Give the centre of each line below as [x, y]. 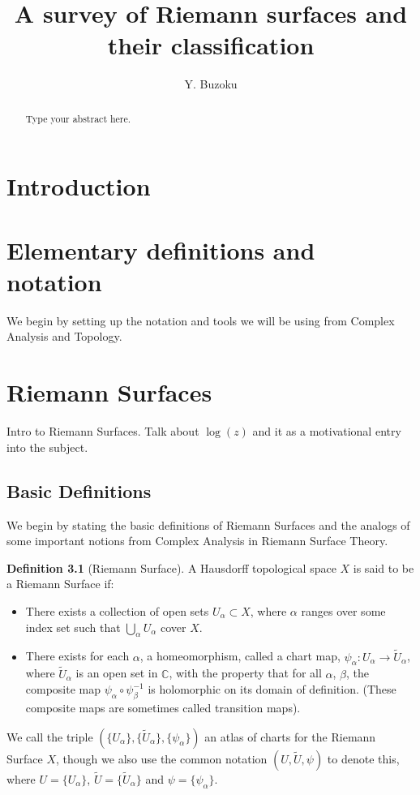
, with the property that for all [245, 673]
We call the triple [50, 736]
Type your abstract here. [78, 118]
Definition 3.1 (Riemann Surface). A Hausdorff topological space [171, 567]
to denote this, [363, 758]
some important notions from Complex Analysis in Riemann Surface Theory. [197, 541]
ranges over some [343, 610]
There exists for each [77, 656]
